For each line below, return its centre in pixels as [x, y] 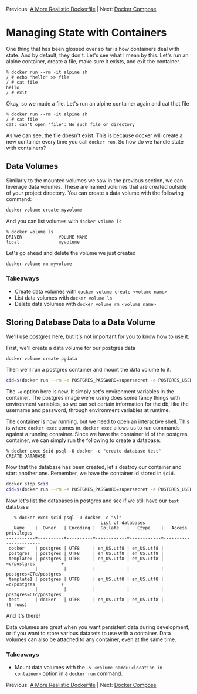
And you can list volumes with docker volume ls [64, 221]
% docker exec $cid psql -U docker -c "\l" [68, 518]
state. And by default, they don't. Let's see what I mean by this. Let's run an [97, 55]
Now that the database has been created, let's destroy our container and [94, 467]
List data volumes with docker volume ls [63, 297]
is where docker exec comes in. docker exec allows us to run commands [93, 428]
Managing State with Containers [86, 33]
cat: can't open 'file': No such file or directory [70, 124]
